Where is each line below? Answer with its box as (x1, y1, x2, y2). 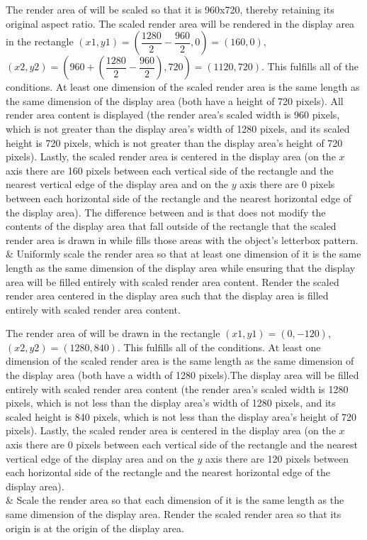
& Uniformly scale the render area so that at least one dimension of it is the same (6, 246, 361, 261)
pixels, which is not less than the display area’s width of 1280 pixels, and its (6, 395, 336, 410)
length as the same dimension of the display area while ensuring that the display (6, 260, 356, 275)
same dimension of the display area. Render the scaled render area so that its (6, 507, 341, 521)
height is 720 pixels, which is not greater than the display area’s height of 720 (6, 135, 343, 150)
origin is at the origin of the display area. (6, 520, 184, 535)
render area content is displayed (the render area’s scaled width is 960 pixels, (6, 107, 340, 122)
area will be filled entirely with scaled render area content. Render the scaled (6, 274, 339, 289)
